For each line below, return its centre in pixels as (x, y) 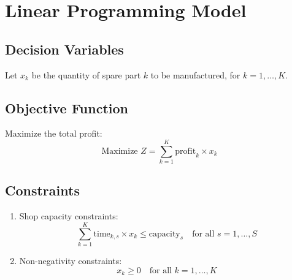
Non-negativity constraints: (71, 261)
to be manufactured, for (195, 74)
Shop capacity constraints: (69, 216)
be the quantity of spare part (86, 74)
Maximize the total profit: (54, 133)
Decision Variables (64, 49)
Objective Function (67, 108)
